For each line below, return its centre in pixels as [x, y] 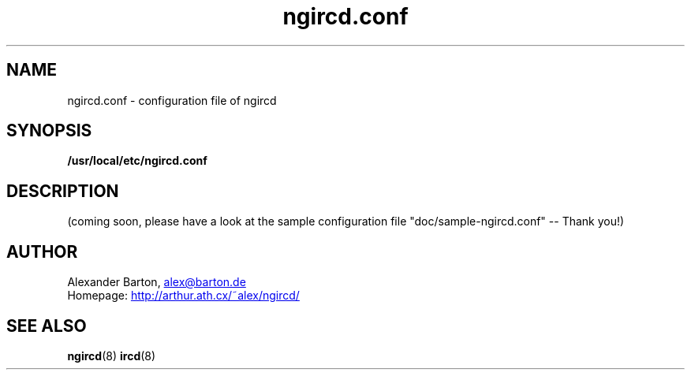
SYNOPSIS [49, 131]
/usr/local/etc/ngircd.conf [137, 161]
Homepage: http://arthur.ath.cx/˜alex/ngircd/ [183, 296]
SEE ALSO [47, 326]
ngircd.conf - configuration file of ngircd [172, 100]
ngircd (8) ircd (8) [112, 356]
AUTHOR [42, 251]
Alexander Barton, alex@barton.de [157, 282]
